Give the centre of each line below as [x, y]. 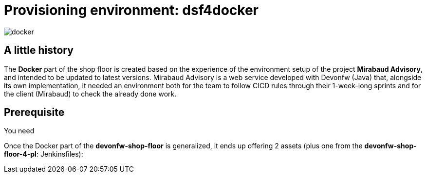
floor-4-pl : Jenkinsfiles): [44, 154]
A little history [39, 50]
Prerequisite [34, 113]
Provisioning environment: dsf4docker [131, 10]
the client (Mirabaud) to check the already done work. [90, 94]
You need [19, 131]
